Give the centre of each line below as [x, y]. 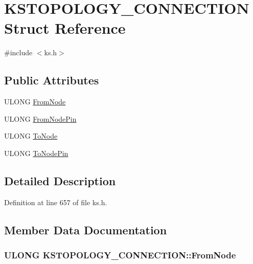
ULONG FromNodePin [40, 118]
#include [18, 52]
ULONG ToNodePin [36, 153]
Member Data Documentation [86, 229]
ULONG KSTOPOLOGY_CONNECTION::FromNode [120, 255]
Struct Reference [65, 28]
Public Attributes [52, 80]
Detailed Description [60, 180]
